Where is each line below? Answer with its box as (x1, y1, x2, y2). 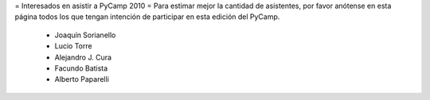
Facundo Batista (54, 63, 108, 73)
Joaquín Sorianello (54, 30, 116, 40)
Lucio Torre (54, 41, 92, 51)
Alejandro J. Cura (54, 52, 111, 62)
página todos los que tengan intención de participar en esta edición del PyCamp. (14, 12, 280, 21)
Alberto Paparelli (54, 75, 109, 84)
